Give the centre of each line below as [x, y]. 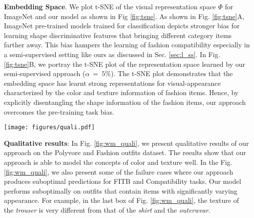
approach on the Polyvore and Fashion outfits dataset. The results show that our [125, 152]
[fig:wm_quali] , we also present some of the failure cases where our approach [119, 171]
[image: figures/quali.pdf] [50, 128]
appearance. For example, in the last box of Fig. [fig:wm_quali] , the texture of [121, 200]
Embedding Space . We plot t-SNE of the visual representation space [110, 6]
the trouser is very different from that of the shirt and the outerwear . [107, 209]
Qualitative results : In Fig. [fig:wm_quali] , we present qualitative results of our [127, 143]
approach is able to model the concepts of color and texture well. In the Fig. [118, 162]
